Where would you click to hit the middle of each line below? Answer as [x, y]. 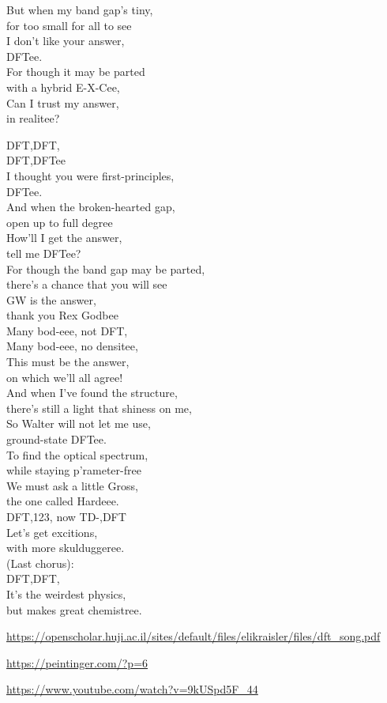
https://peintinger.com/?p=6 [77, 662]
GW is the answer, [51, 299]
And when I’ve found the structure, [92, 393]
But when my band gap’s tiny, [80, 9]
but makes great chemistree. [74, 609]
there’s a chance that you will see [87, 284]
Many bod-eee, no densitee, [72, 346]
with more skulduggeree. [66, 548]
